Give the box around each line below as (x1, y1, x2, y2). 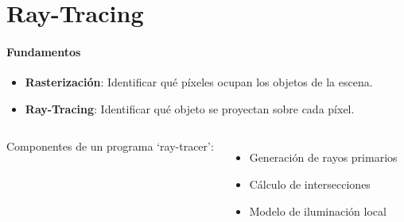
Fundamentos (6, 43, 81, 59)
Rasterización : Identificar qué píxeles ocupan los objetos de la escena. (25, 74, 373, 90)
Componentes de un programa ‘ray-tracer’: (6, 138, 214, 155)
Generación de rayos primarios (249, 149, 398, 166)
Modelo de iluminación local (249, 202, 387, 219)
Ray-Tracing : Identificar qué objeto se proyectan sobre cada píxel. (25, 100, 355, 117)
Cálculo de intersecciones (249, 175, 371, 192)
